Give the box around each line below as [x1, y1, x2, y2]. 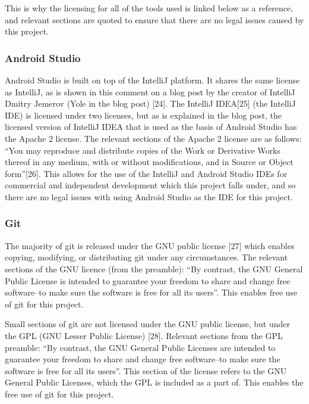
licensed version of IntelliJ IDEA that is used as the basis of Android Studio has [5, 120, 297, 133]
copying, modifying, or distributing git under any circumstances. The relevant [5, 251, 288, 263]
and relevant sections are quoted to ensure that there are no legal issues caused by [5, 13, 304, 26]
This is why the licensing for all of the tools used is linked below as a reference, [5, 2, 294, 14]
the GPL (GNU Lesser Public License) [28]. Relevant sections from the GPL [5, 329, 283, 341]
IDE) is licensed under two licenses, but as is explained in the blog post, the [5, 108, 282, 121]
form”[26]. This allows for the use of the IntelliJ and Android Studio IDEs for [5, 167, 288, 179]
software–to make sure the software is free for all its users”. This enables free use [5, 286, 298, 299]
